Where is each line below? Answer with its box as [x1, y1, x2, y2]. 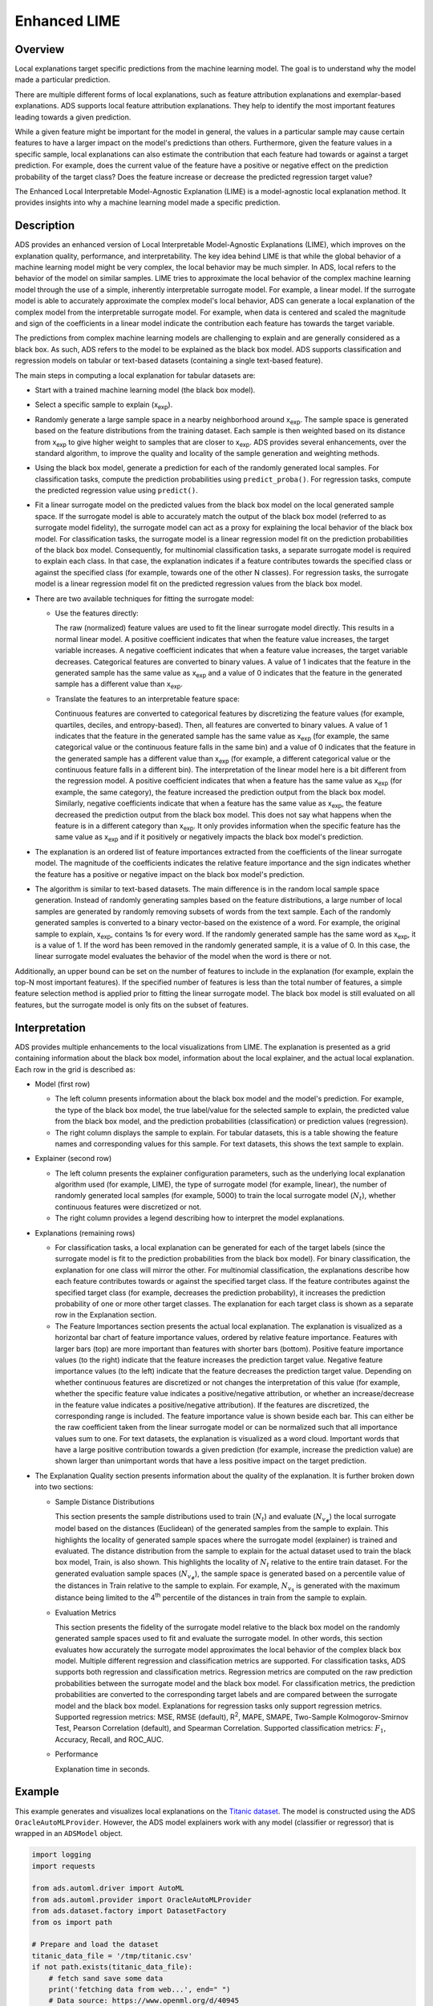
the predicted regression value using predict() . [34, 485, 198, 495]
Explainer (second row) [34, 1154, 112, 1163]
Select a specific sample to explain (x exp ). [34, 400, 173, 412]
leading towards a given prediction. [14, 112, 132, 122]
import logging [31, 1850, 91, 1859]
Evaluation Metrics [55, 1607, 116, 1617]
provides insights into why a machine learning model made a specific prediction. [14, 197, 281, 208]
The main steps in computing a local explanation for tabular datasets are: [14, 370, 256, 380]
